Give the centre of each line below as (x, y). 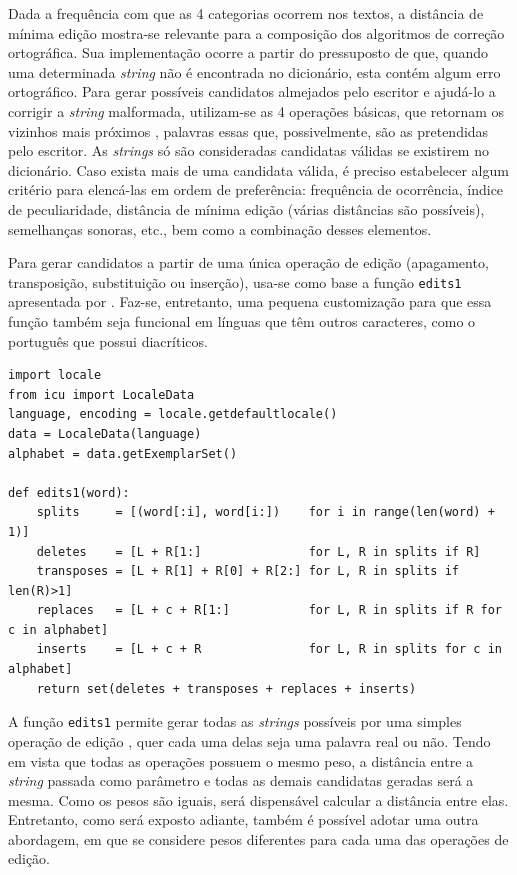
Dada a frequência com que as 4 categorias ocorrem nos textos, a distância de (246, 13)
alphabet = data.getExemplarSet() (123, 453)
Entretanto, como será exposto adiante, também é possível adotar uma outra (243, 819)
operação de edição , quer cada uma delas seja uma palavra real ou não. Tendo (249, 740)
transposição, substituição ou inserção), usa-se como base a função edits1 (235, 281)
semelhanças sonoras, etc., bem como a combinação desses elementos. (220, 228)
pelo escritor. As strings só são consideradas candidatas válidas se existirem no (248, 150)
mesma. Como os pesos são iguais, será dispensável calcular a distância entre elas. (258, 799)
